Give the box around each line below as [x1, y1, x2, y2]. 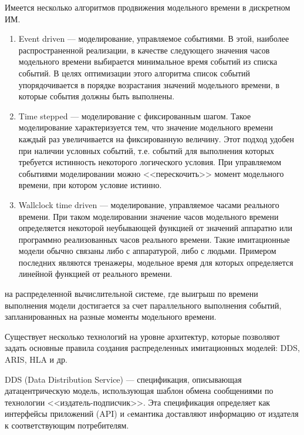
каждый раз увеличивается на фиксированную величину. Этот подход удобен [18, 132, 294, 145]
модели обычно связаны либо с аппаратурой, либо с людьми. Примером [18, 245, 276, 257]
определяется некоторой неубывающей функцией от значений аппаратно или [18, 222, 292, 234]
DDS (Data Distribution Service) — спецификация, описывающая [5, 373, 242, 385]
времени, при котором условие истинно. [18, 179, 162, 191]
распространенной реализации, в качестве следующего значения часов [18, 43, 270, 56]
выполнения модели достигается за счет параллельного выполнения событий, [5, 299, 282, 311]
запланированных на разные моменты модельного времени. [5, 310, 217, 323]
